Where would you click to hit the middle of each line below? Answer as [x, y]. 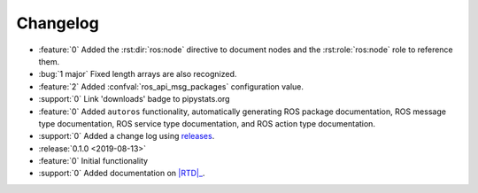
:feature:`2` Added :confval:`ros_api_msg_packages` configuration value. [171, 86]
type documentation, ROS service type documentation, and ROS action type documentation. [207, 123]
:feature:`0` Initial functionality [93, 161]
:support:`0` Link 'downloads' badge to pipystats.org [134, 99]
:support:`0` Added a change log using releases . [127, 136]
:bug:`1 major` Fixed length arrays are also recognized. [138, 74]
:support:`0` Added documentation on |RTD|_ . [122, 174]
